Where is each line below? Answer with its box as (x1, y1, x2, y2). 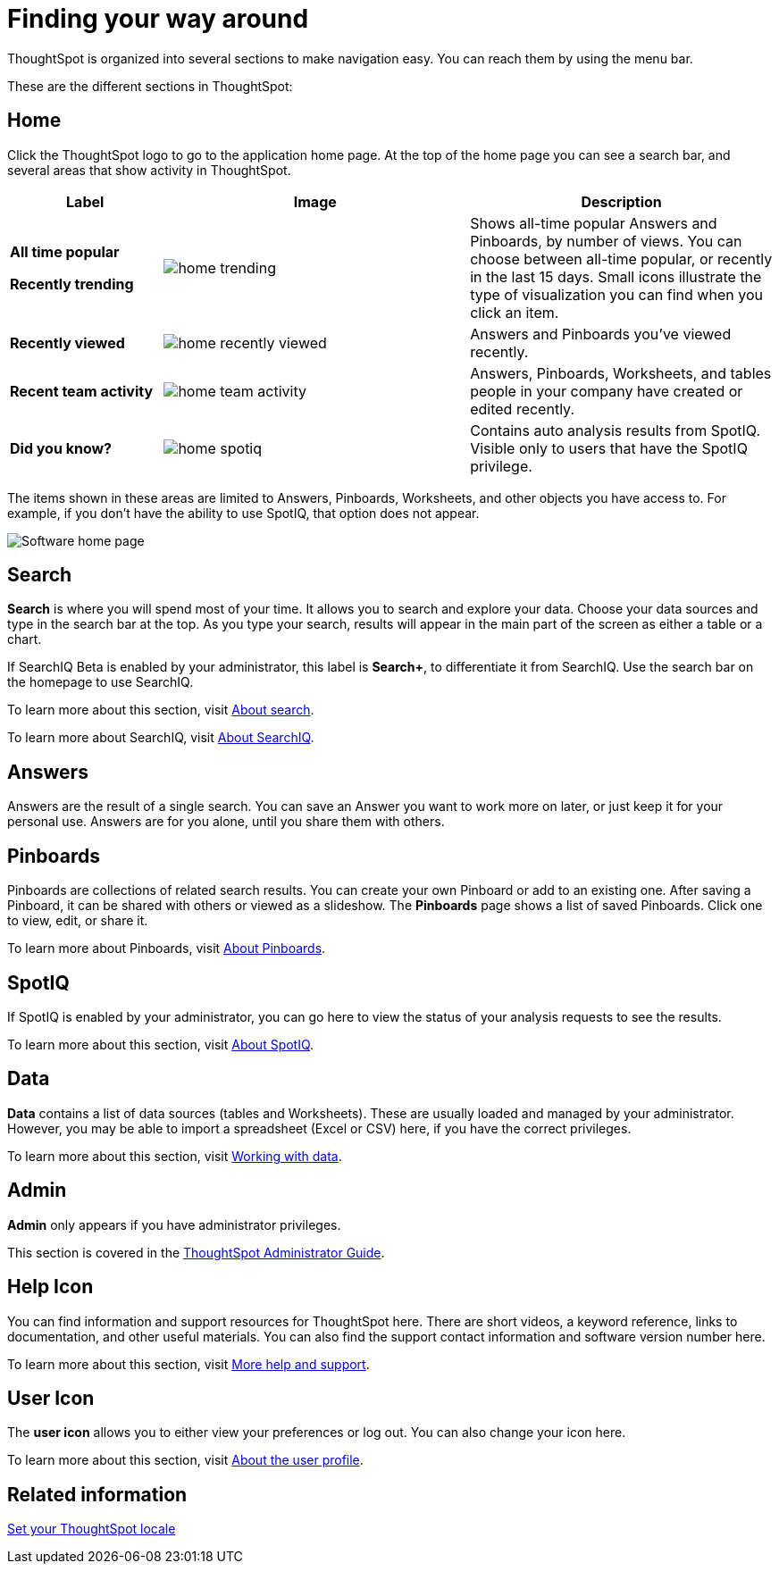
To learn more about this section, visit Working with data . (7, 1148, 342, 1164)
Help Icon (7, 1275, 94, 1299)
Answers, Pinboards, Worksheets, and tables (470, 364, 772, 382)
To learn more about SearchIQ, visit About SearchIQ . (7, 730, 314, 746)
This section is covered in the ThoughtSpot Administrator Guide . (7, 1244, 385, 1260)
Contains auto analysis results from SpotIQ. (470, 421, 760, 439)
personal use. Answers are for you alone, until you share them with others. (7, 814, 445, 830)
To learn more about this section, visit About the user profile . (7, 1452, 364, 1468)
